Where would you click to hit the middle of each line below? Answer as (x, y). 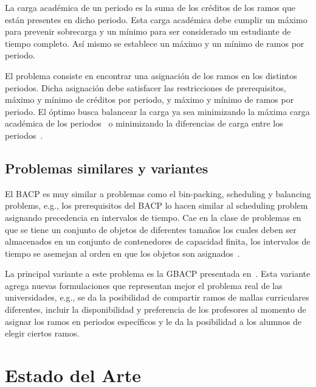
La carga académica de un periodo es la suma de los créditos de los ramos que (150, 7)
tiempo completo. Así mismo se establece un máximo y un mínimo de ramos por (155, 43)
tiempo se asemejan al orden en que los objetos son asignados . (122, 253)
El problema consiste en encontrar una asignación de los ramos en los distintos (151, 75)
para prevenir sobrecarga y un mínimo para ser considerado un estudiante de (148, 31)
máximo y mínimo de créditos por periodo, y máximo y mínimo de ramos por (149, 99)
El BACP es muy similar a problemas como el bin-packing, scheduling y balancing (158, 193)
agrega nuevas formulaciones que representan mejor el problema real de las (144, 285)
